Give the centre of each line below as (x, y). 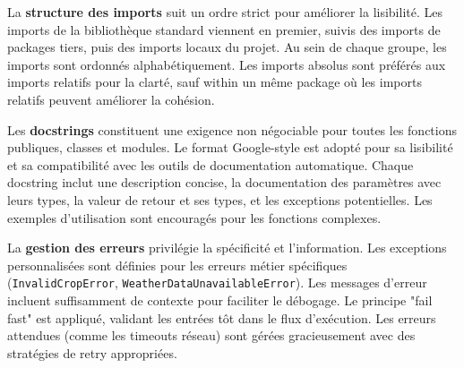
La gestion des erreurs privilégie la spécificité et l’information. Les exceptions (227, 248)
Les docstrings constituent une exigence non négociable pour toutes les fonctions (232, 129)
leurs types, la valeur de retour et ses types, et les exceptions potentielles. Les (220, 199)
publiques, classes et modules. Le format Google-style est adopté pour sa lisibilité (230, 147)
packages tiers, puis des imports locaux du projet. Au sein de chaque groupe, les (227, 47)
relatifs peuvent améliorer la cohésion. (111, 99)
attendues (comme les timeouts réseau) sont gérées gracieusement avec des (211, 335)
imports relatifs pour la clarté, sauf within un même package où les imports (215, 82)
